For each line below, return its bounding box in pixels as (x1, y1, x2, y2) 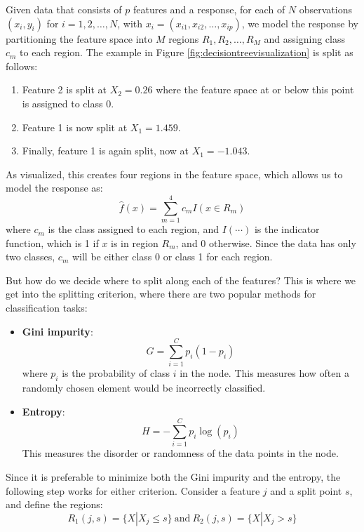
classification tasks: (6, 300, 88, 315)
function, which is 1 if (6, 235, 99, 250)
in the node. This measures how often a (180, 366, 349, 380)
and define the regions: (6, 497, 103, 512)
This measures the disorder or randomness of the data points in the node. (22, 446, 339, 460)
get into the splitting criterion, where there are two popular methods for (6, 286, 316, 301)
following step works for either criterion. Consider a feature (6, 483, 260, 498)
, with (117, 15, 143, 30)
